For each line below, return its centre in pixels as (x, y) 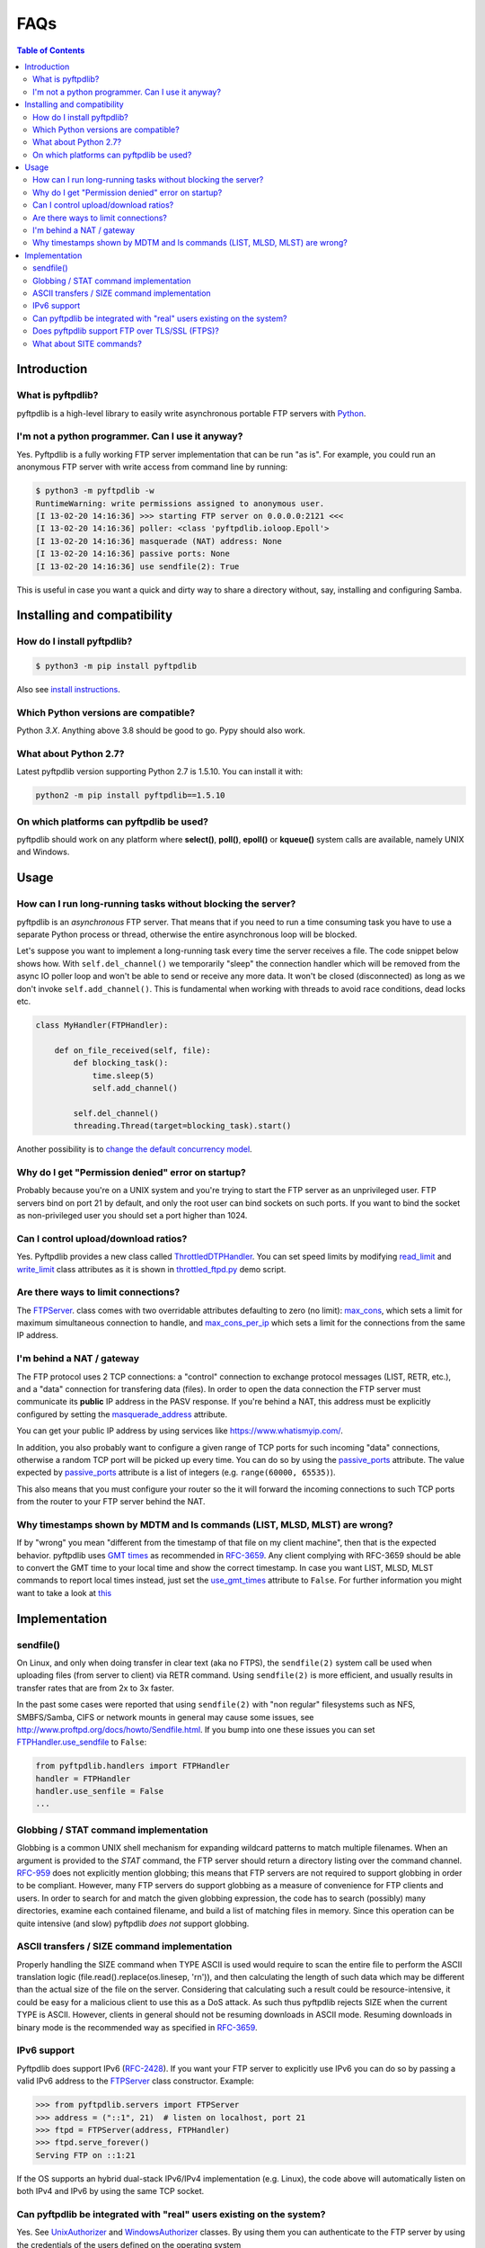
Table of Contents (51, 50)
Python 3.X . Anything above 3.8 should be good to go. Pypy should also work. (161, 731)
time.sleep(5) (123, 1075)
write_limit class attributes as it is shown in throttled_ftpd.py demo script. (151, 1269)
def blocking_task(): (121, 1063)
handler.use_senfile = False (100, 1791)
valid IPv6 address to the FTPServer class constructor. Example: (136, 2081)
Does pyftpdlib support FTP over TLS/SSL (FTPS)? (126, 331)
